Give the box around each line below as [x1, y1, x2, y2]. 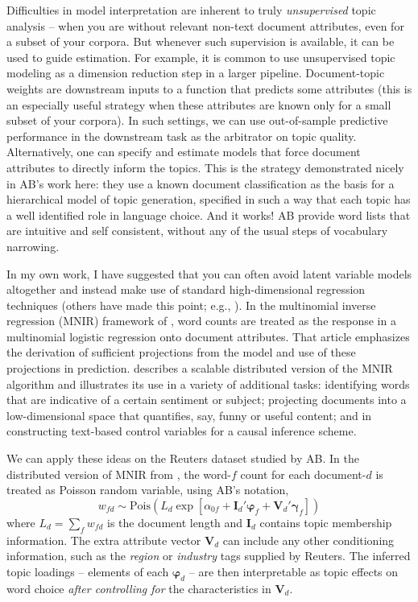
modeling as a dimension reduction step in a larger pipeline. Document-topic [6, 64, 385, 81]
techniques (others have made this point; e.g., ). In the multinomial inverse [6, 296, 376, 313]
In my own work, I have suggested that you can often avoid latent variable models [6, 265, 412, 282]
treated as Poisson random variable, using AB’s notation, [6, 481, 289, 498]
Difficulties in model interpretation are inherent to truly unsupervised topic [6, 2, 376, 18]
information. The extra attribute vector [6, 531, 201, 548]
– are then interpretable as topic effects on [188, 563, 399, 579]
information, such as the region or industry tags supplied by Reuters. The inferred [6, 547, 411, 564]
